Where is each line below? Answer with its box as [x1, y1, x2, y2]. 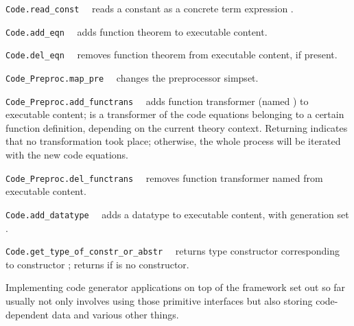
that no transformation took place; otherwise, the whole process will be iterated [5, 134, 341, 148]
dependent [5, 307, 49, 321]
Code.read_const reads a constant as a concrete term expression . [5, 1, 294, 15]
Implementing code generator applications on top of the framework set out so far [5, 280, 346, 294]
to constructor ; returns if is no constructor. [5, 257, 189, 271]
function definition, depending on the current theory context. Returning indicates [5, 120, 348, 135]
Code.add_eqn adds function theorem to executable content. [5, 24, 268, 38]
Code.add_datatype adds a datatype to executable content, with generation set [5, 207, 349, 221]
